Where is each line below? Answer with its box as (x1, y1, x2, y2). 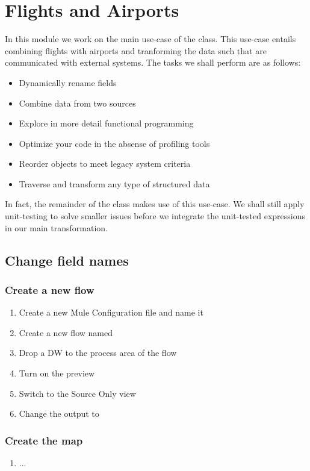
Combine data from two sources (19, 96, 136, 109)
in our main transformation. (5, 221, 108, 234)
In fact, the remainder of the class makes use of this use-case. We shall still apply (5, 198, 305, 210)
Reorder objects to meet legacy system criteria (19, 157, 191, 170)
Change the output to (19, 407, 99, 420)
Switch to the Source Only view (19, 387, 136, 399)
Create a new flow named (19, 326, 113, 338)
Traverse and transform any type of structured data (19, 177, 210, 190)
